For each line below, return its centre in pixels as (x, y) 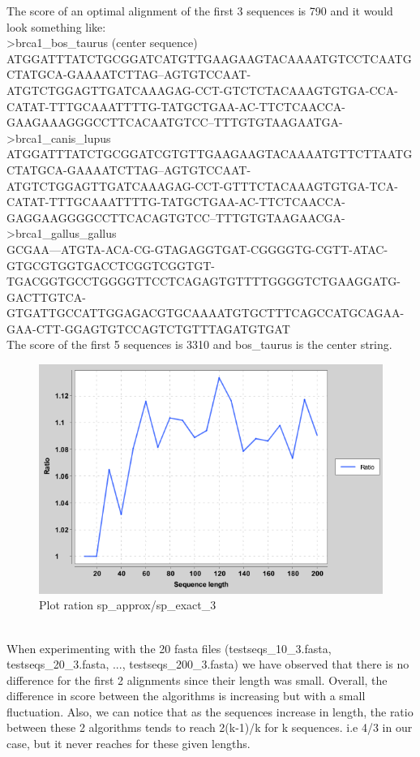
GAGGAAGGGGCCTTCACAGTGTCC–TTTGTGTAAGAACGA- (176, 217)
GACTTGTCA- (46, 297)
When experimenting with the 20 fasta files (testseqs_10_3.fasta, (169, 648)
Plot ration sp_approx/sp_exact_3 (128, 605)
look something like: (56, 26)
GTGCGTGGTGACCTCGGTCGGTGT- (111, 265)
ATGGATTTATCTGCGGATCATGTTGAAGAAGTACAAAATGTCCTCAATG (209, 58)
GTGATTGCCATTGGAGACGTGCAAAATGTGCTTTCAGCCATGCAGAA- (206, 313)
